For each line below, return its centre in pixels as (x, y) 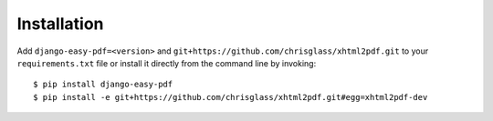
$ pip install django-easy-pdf (103, 85)
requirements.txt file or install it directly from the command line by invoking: (167, 63)
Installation (60, 24)
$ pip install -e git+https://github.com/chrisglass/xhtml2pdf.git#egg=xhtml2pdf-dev (231, 97)
